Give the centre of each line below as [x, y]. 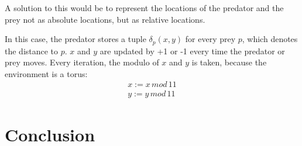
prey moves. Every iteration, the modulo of [82, 62]
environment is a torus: [46, 73]
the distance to [32, 51]
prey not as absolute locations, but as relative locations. [105, 19]
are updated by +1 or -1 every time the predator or [192, 51]
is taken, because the [229, 62]
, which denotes [270, 39]
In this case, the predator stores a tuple [75, 39]
